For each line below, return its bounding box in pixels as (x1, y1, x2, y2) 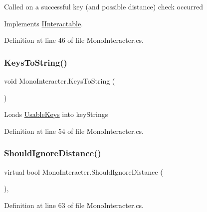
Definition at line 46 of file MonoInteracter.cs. (4, 35, 144, 45)
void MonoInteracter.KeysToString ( (4, 76, 115, 86)
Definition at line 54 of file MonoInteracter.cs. (4, 125, 144, 136)
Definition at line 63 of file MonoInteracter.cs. (4, 200, 144, 210)
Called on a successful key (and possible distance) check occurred (4, 1, 204, 11)
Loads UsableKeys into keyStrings (4, 109, 108, 119)
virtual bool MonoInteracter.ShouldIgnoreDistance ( (4, 166, 163, 177)
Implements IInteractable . (4, 18, 83, 28)
